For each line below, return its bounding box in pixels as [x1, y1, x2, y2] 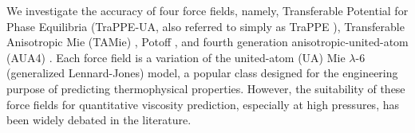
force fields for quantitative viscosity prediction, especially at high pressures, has [6, 96, 399, 112]
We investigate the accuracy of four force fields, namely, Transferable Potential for [6, 2, 409, 18]
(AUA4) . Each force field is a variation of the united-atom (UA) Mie [6, 49, 346, 65]
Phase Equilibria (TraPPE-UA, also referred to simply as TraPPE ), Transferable [6, 18, 405, 34]
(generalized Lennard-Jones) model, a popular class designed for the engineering [6, 65, 398, 81]
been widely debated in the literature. [6, 111, 192, 128]
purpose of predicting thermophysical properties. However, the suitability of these [6, 80, 405, 96]
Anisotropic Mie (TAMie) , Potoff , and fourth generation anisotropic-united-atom [6, 33, 409, 50]
